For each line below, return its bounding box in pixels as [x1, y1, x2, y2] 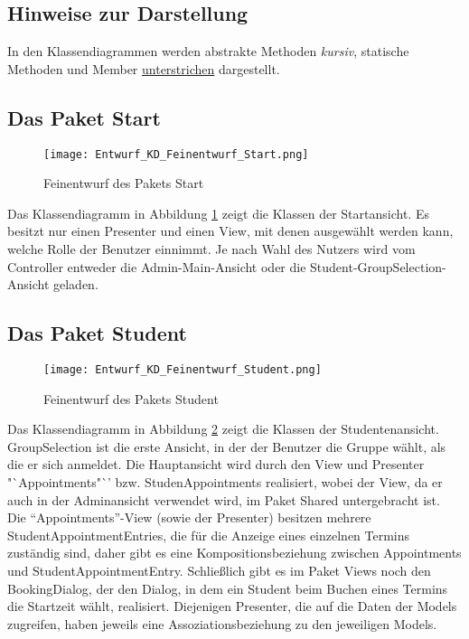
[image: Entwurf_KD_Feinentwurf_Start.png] [43, 147, 309, 161]
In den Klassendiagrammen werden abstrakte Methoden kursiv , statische [7, 42, 409, 61]
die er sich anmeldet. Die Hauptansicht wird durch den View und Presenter [7, 455, 425, 474]
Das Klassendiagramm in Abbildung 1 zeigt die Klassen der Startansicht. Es [7, 203, 429, 222]
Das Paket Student [7, 319, 187, 347]
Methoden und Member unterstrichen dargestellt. [7, 59, 280, 78]
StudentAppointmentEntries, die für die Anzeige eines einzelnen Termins [7, 525, 410, 544]
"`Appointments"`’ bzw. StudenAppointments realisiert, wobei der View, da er [7, 473, 443, 492]
